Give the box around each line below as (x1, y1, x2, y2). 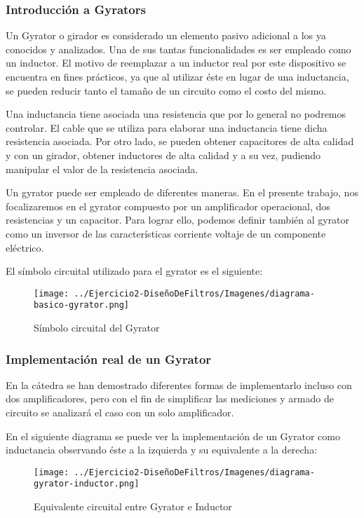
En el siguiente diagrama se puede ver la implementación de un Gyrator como (6, 428, 340, 443)
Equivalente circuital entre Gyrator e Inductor (34, 499, 232, 514)
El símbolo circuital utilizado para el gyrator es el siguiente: (6, 264, 263, 278)
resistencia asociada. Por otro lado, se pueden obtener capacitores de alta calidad (6, 134, 354, 149)
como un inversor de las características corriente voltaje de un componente (6, 226, 326, 240)
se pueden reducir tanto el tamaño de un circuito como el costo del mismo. (6, 83, 327, 97)
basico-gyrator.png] (34, 300, 130, 311)
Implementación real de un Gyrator (6, 350, 212, 367)
